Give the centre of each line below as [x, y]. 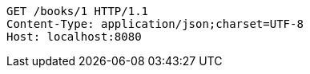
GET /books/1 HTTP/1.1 [78, 11]
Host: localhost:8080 [74, 37]
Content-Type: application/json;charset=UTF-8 [155, 24]
